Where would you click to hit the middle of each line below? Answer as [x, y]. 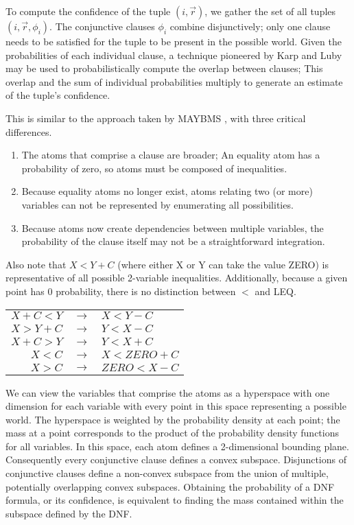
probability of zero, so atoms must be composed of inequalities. [154, 168]
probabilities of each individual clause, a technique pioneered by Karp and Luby [174, 55]
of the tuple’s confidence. [58, 95]
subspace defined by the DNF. [69, 513]
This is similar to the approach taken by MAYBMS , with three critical [156, 118]
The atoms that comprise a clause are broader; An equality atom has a [171, 155]
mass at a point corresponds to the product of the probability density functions [172, 433]
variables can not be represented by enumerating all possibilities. [157, 204]
